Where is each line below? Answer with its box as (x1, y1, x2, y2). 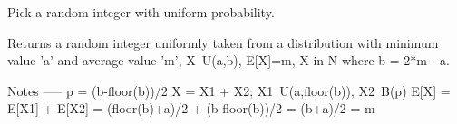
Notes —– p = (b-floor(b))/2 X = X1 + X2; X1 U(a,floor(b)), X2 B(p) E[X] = (7, 81, 451, 100)
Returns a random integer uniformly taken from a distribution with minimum (7, 33, 439, 52)
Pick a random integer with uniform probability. (7, 3, 275, 21)
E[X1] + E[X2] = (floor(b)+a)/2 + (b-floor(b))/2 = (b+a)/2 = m (7, 99, 375, 118)
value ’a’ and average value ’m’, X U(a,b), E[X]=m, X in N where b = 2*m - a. (7, 51, 450, 70)
